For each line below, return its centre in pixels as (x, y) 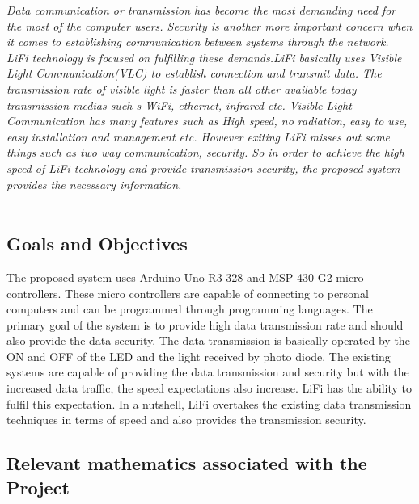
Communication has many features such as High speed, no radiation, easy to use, (207, 121)
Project (38, 487)
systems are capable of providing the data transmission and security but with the (208, 372)
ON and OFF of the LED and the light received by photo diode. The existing (199, 356)
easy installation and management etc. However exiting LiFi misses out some (199, 136)
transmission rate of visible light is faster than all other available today (182, 88)
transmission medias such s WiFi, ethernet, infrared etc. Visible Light (179, 105)
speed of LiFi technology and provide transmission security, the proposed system (203, 168)
